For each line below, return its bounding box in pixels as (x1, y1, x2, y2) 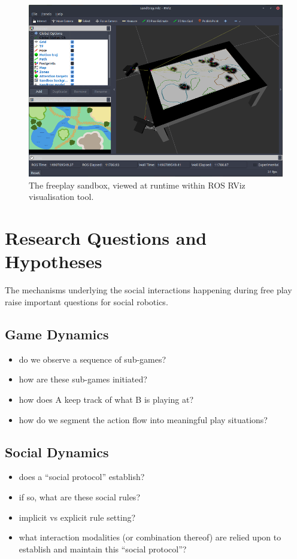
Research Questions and (5, 226, 207, 250)
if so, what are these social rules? (19, 490, 140, 503)
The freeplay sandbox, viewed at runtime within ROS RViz (29, 178, 246, 191)
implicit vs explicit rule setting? (19, 511, 136, 523)
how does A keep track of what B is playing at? (19, 393, 194, 405)
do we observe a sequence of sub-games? (19, 353, 166, 365)
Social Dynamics (5, 442, 109, 461)
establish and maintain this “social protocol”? (19, 542, 187, 555)
